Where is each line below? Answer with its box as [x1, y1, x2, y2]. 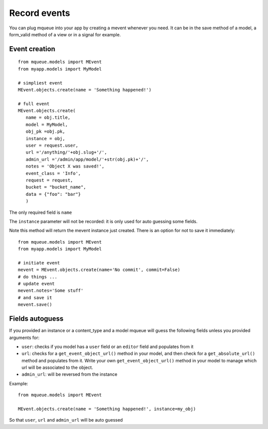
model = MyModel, [25, 122, 68, 127]
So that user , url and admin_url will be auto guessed [9, 417, 123, 423]
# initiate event [18, 260, 60, 265]
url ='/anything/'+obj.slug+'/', [25, 150, 107, 155]
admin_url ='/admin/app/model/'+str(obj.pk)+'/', [25, 157, 149, 162]
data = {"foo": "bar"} [25, 191, 81, 197]
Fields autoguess [9, 315, 64, 323]
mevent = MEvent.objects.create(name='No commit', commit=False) [18, 267, 181, 273]
